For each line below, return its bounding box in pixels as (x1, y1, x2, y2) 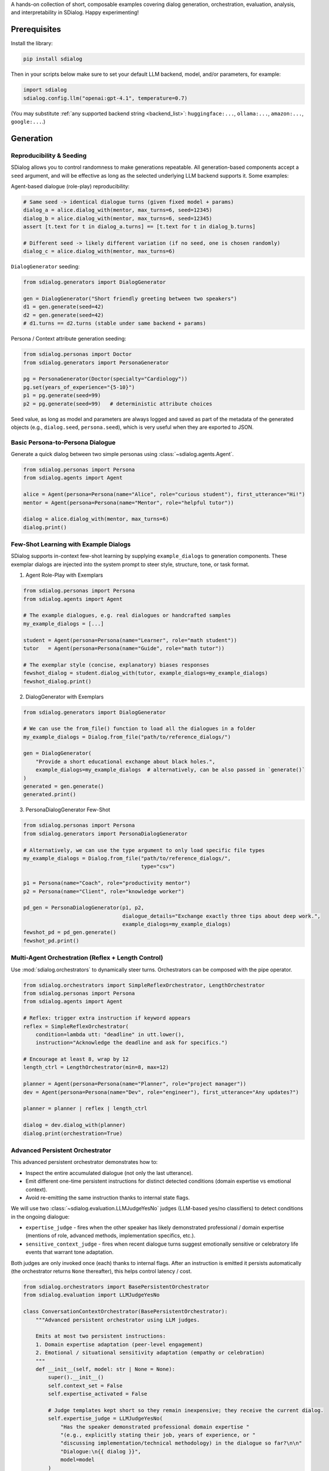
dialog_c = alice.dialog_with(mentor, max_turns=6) (23, 248, 176, 255)
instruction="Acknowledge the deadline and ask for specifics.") (35, 1039, 228, 1046)
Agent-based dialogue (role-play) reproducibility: (11, 182, 130, 189)
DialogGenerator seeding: (11, 263, 80, 270)
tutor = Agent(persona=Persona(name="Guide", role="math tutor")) (23, 645, 225, 651)
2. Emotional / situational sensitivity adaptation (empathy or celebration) (35, 1349, 266, 1356)
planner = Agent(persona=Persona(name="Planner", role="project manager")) (23, 1080, 247, 1087)
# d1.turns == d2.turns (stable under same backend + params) (23, 320, 206, 327)
